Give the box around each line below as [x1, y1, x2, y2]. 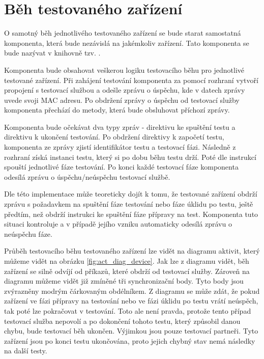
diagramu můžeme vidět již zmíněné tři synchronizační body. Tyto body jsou [4, 275, 244, 286]
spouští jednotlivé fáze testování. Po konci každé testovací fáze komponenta [4, 161, 239, 172]
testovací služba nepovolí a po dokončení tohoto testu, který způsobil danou [4, 315, 241, 326]
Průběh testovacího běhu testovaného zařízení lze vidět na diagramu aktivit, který [4, 245, 260, 256]
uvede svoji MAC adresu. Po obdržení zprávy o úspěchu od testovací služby [4, 94, 240, 105]
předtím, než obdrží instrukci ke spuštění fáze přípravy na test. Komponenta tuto [4, 208, 258, 219]
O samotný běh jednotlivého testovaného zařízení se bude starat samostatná [4, 27, 241, 38]
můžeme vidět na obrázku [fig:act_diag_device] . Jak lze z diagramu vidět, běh [4, 256, 249, 266]
